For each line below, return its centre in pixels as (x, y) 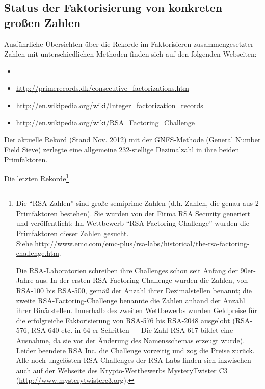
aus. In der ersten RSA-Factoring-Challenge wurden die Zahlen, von (142, 280)
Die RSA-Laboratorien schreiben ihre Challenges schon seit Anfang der (127, 270)
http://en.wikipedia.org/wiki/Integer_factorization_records (110, 105)
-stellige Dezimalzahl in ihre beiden (184, 149)
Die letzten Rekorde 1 (37, 177)
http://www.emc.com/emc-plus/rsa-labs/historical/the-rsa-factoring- (142, 243)
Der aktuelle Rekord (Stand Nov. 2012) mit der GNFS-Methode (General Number (132, 139)
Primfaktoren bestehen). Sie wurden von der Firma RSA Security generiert (133, 213)
